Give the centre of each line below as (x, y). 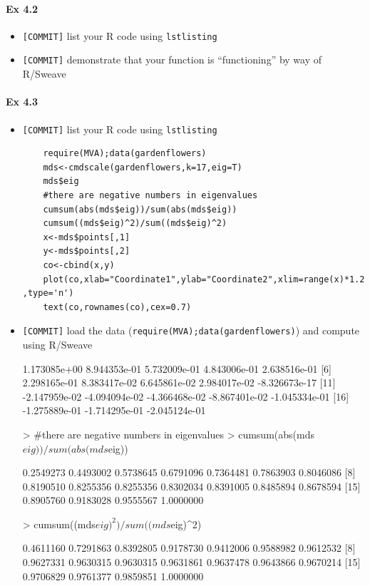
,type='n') (48, 293)
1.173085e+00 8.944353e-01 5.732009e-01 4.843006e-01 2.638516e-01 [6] (177, 368)
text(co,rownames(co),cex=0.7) (117, 307)
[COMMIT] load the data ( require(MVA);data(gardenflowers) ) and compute (191, 330)
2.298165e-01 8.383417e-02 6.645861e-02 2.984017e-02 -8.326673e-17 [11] (179, 382)
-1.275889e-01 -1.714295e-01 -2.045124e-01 (114, 410)
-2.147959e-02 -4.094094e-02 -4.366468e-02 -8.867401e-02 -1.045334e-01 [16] (186, 396)
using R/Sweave (57, 344)
